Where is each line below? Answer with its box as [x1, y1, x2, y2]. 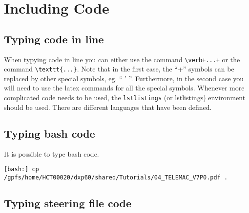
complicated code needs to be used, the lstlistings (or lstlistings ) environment [4, 92, 246, 103]
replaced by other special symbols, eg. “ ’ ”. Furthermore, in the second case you [4, 73, 244, 83]
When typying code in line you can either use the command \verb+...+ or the [4, 54, 240, 64]
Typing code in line [4, 31, 104, 46]
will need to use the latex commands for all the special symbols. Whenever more [4, 83, 245, 93]
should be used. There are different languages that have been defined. [4, 102, 212, 112]
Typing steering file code [4, 195, 131, 210]
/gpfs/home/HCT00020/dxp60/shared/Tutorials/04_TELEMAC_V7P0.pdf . [4, 174, 228, 181]
